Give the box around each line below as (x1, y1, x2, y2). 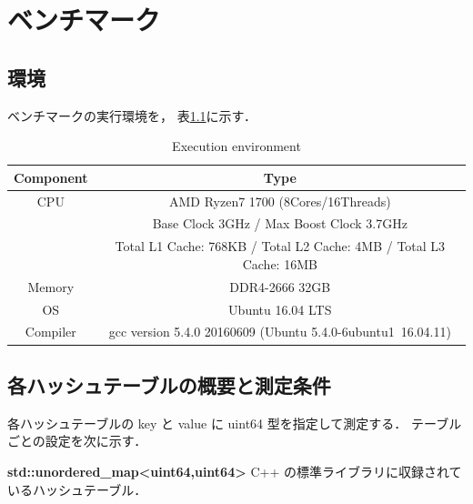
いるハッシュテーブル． (7, 479, 147, 499)
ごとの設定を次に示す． (7, 431, 147, 450)
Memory (27, 277, 75, 296)
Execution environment (172, 136, 301, 156)
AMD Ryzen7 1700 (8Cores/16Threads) (168, 191, 391, 210)
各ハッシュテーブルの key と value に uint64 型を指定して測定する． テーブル (7, 413, 462, 432)
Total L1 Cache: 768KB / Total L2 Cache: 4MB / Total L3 (115, 237, 446, 256)
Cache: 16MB (242, 254, 317, 273)
